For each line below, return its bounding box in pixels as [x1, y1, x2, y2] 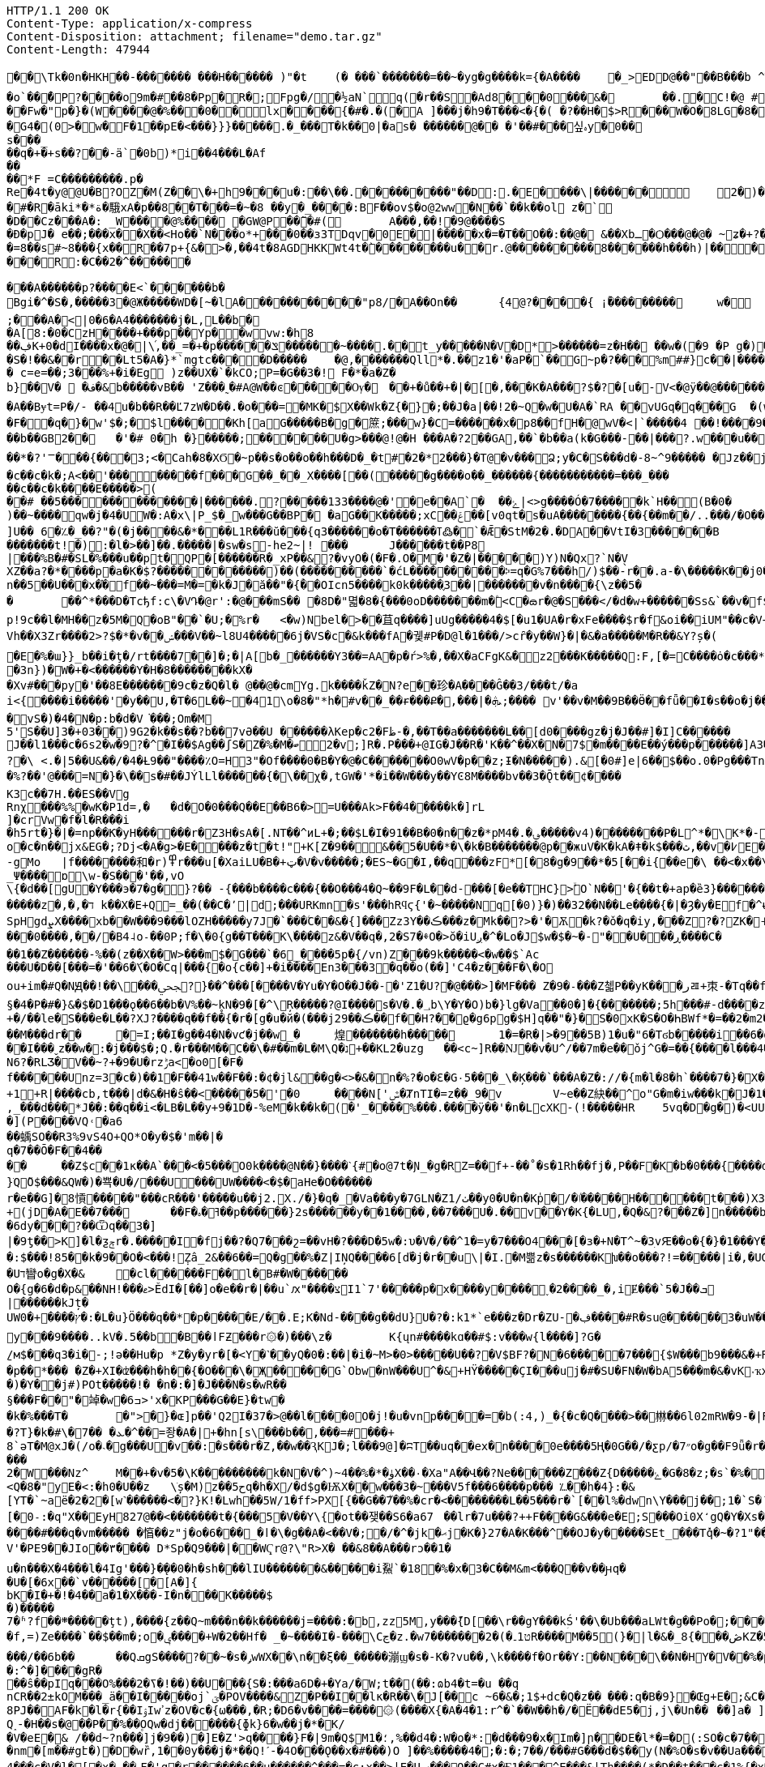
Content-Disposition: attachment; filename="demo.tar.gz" [6, 30, 382, 43]
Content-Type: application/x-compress [6, 17, 253, 30]
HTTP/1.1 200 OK [6, 4, 109, 17]
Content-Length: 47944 [6, 43, 151, 56]
